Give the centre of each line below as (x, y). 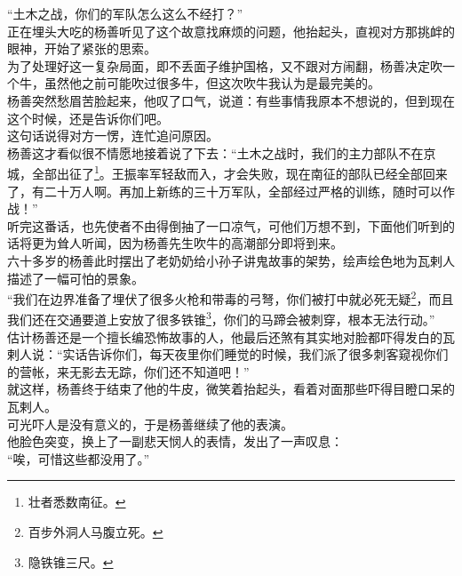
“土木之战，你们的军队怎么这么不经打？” (125, 13)
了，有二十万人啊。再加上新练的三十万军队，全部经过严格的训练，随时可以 (225, 191)
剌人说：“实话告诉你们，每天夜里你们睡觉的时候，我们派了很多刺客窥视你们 (228, 354)
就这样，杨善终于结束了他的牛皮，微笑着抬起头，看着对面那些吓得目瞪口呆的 (231, 389)
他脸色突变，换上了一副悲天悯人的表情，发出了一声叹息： (175, 441)
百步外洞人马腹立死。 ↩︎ (96, 532)
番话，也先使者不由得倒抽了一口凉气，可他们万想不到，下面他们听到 (243, 225)
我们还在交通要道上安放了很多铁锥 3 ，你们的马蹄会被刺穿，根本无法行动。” (221, 318)
